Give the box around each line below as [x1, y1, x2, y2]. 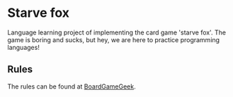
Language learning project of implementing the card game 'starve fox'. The [7, 28, 227, 37]
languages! [7, 43, 40, 51]
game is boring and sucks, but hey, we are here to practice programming [7, 35, 220, 44]
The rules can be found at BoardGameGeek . [7, 82, 136, 91]
